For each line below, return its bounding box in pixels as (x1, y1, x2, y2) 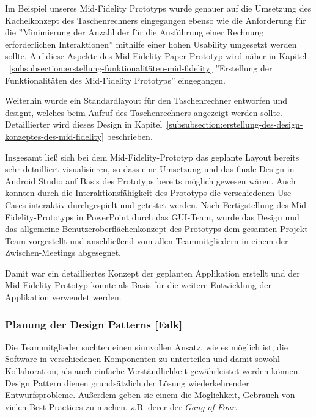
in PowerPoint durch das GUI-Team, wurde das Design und (76, 210, 299, 223)
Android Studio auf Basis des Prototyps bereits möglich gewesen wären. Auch (5, 174, 296, 187)
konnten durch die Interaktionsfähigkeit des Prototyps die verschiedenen (5, 186, 275, 199)
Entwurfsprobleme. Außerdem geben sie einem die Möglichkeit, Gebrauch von (5, 388, 295, 401)
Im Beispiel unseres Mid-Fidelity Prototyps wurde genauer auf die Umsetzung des (5, 2, 312, 14)
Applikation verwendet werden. (5, 291, 122, 303)
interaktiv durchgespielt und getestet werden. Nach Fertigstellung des (29, 198, 288, 211)
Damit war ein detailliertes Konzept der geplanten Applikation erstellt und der (5, 266, 300, 279)
